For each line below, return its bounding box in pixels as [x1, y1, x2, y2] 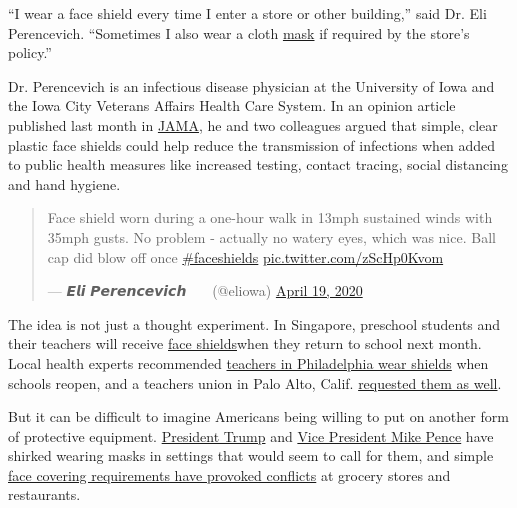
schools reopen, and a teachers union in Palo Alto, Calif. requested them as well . [8, 372, 502, 393]
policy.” [8, 42, 52, 63]
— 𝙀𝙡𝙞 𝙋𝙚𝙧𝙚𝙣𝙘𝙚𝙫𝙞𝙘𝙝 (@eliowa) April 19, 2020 [47, 280, 363, 301]
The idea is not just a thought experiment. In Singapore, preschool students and [8, 313, 501, 334]
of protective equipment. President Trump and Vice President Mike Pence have [8, 425, 494, 446]
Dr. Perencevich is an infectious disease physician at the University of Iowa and [8, 75, 495, 96]
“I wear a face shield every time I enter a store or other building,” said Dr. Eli [8, 3, 487, 23]
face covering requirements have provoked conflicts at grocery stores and [8, 464, 451, 485]
